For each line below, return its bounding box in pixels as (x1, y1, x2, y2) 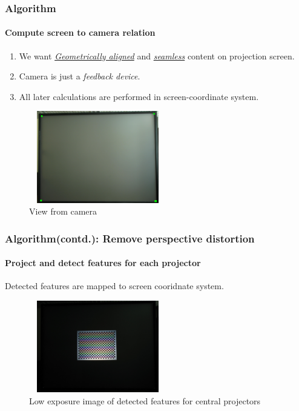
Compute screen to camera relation (5, 26, 156, 39)
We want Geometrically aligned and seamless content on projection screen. (19, 49, 295, 62)
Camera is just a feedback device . (19, 70, 140, 82)
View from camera (29, 205, 97, 218)
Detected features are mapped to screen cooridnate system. (5, 279, 224, 292)
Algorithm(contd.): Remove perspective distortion (5, 230, 255, 246)
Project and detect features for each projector (5, 256, 201, 269)
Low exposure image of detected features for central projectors (29, 394, 261, 407)
